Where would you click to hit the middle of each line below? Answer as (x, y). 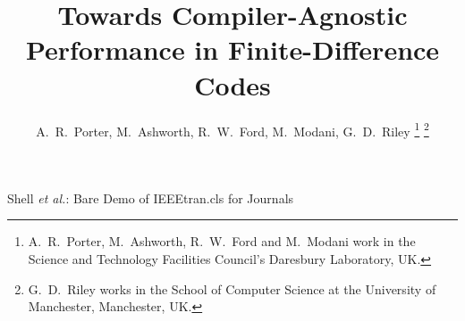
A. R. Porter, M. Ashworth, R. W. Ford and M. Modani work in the (222, 241)
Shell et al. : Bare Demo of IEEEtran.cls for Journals (151, 198)
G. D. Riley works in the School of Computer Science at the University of (232, 288)
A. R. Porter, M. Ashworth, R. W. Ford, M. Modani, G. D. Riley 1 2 (232, 129)
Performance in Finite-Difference (232, 49)
